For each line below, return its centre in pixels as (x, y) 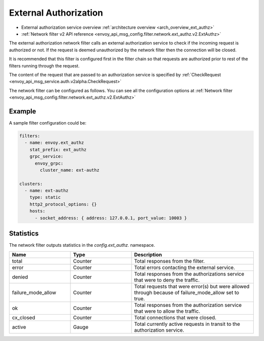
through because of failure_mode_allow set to (187, 292)
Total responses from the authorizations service (189, 274)
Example (22, 111)
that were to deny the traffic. (167, 280)
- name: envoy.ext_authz (54, 143)
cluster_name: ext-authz (70, 170)
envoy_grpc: (49, 163)
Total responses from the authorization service (188, 305)
